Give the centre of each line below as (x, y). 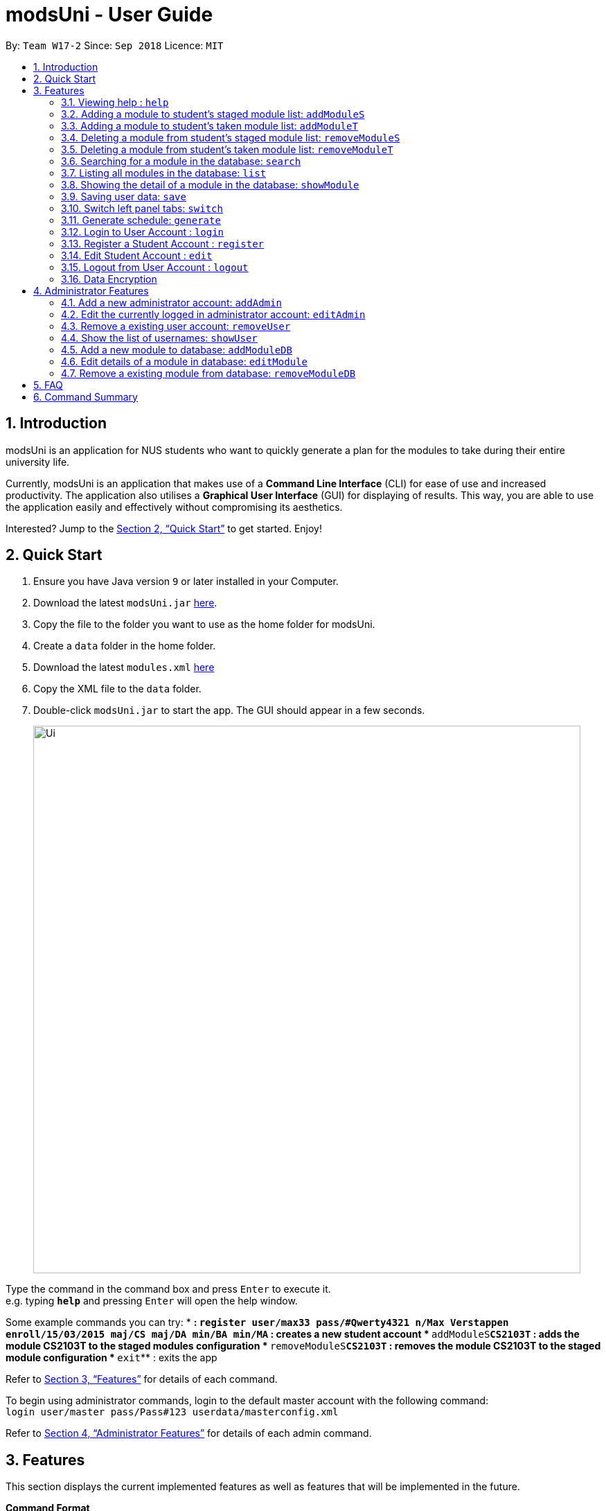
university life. (38, 462)
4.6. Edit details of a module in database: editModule (184, 361)
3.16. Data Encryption (109, 279)
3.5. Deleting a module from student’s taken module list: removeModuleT (227, 149)
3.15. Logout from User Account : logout (155, 267)
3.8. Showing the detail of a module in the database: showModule (210, 184)
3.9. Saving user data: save (124, 196)
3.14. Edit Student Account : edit (137, 255)
